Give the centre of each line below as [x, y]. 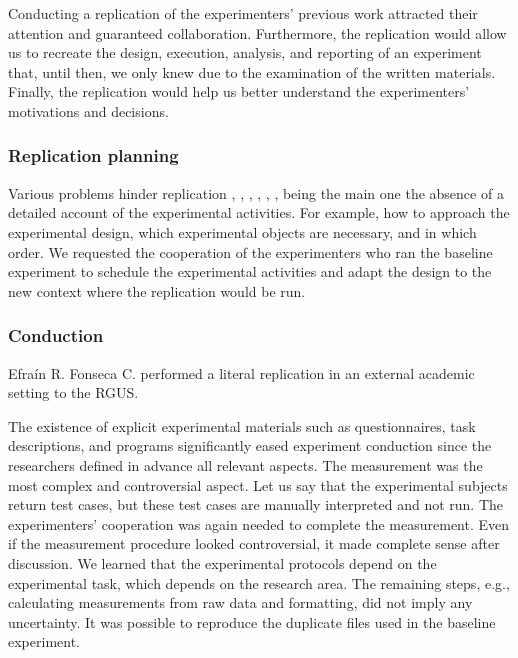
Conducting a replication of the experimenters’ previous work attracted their [243, 13]
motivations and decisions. [88, 110]
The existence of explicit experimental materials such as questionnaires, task [242, 425]
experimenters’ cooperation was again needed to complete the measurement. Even [259, 523]
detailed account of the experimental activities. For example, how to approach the [259, 212]
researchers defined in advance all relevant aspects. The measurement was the [245, 464]
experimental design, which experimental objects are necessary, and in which [242, 231]
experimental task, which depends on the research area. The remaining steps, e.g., [259, 582]
